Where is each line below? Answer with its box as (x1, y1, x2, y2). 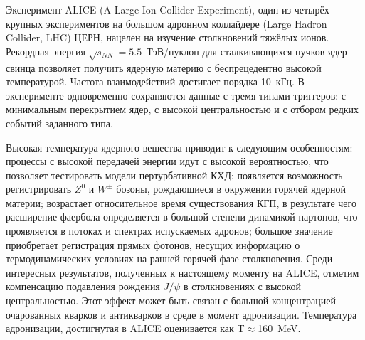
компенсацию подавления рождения (6, 279, 160, 294)
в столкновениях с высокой (184, 279, 302, 294)
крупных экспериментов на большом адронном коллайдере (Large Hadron (6, 16, 327, 31)
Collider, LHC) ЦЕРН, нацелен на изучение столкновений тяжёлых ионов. (6, 30, 329, 45)
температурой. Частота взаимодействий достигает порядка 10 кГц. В (6, 74, 305, 89)
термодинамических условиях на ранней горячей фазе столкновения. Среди (6, 251, 333, 266)
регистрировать (6, 181, 72, 196)
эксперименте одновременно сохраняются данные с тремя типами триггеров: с (6, 87, 347, 102)
